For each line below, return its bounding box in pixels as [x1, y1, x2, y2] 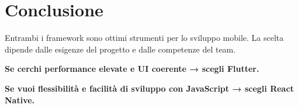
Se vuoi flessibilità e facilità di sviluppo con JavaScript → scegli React [5, 82, 294, 94]
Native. [5, 93, 35, 106]
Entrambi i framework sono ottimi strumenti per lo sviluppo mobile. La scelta [5, 32, 284, 44]
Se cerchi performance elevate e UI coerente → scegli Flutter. [5, 62, 259, 75]
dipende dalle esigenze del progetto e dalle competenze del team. [5, 43, 236, 55]
